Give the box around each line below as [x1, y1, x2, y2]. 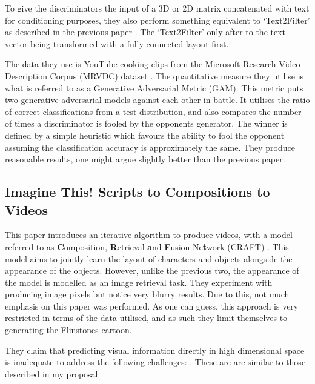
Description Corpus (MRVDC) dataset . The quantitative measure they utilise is [5, 69, 304, 82]
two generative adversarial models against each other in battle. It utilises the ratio [5, 93, 310, 106]
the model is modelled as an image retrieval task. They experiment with [5, 276, 273, 288]
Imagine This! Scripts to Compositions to [5, 182, 270, 201]
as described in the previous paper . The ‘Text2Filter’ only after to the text [5, 25, 286, 38]
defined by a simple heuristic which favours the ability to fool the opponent [5, 128, 285, 141]
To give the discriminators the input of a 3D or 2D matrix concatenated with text [5, 2, 310, 14]
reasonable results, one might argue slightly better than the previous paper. [5, 153, 285, 165]
